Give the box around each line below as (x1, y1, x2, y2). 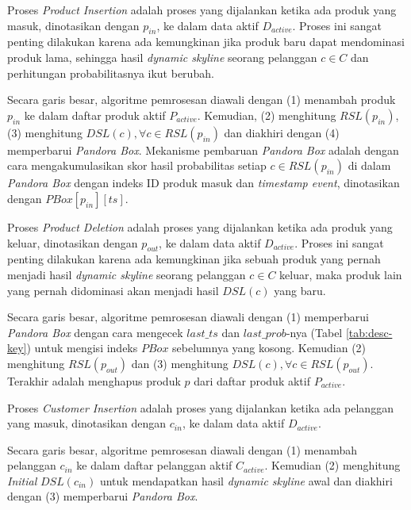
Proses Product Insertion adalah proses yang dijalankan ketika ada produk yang (7, 2, 397, 17)
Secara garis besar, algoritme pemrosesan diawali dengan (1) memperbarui (7, 309, 369, 325)
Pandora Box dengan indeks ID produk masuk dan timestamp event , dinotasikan (7, 174, 400, 191)
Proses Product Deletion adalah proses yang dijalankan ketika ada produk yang (7, 218, 393, 235)
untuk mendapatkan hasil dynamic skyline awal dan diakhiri (99, 472, 393, 489)
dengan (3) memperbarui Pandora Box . (7, 488, 198, 504)
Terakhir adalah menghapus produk (7, 372, 181, 389)
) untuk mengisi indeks (26, 339, 138, 356)
